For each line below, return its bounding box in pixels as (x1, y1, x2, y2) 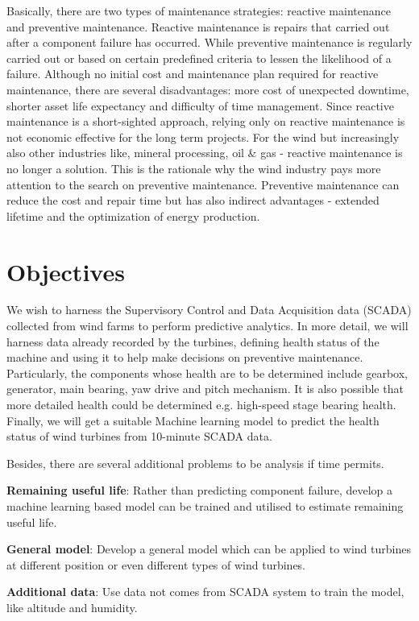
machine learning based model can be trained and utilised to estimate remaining (6, 497, 404, 514)
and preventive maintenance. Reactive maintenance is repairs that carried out (6, 18, 390, 35)
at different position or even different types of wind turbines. (6, 556, 306, 573)
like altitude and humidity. (6, 598, 138, 615)
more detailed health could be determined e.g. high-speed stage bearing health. (6, 396, 396, 412)
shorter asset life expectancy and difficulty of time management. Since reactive (6, 97, 394, 114)
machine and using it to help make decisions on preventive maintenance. (6, 349, 363, 366)
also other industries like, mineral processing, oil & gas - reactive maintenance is (6, 144, 403, 161)
